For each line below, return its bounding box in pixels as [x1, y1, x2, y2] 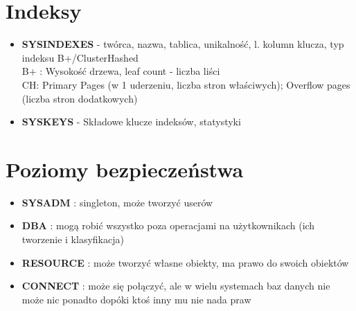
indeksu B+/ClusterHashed [21, 50, 139, 64]
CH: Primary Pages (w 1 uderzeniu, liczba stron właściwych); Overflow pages [21, 77, 350, 91]
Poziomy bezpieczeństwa [6, 154, 244, 183]
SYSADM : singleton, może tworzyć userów [21, 195, 213, 209]
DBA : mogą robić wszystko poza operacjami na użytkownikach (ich [21, 218, 315, 233]
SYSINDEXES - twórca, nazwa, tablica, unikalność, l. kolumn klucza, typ [21, 37, 344, 51]
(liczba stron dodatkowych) [21, 91, 138, 105]
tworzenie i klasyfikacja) [21, 232, 124, 246]
